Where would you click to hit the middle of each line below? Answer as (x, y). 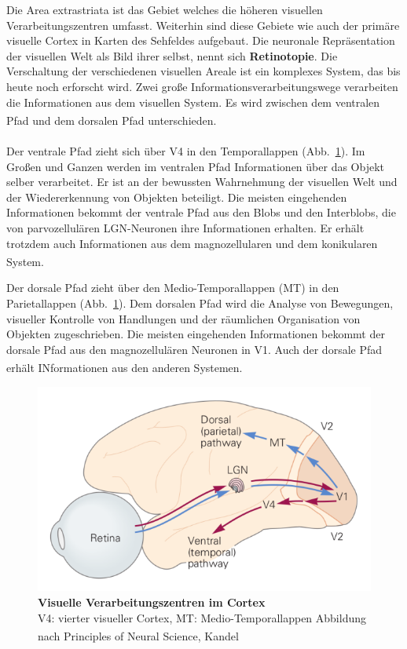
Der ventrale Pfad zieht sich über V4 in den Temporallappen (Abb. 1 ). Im (186, 151)
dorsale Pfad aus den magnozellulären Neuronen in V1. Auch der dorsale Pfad (194, 349)
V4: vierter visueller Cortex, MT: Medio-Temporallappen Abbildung (202, 617)
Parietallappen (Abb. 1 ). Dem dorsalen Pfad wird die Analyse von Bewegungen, (200, 303)
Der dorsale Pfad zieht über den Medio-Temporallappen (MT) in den (173, 288)
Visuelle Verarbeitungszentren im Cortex (152, 602)
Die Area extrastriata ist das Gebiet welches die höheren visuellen (165, 9)
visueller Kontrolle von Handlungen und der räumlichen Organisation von (183, 318)
